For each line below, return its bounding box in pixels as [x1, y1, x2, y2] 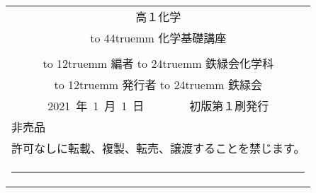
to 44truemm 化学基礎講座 [90, 30, 227, 46]
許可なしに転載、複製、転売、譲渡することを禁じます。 [11, 140, 305, 156]
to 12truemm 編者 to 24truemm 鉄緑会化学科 [43, 55, 273, 71]
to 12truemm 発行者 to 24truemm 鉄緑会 [54, 76, 262, 93]
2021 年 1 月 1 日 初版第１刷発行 [47, 98, 269, 114]
